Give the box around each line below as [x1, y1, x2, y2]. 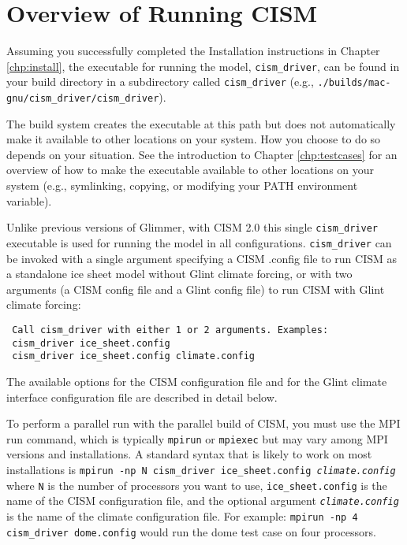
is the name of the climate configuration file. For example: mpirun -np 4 [6, 507, 358, 524]
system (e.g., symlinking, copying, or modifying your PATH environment [6, 177, 358, 194]
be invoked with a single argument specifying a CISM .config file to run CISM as [6, 250, 397, 266]
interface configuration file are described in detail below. [6, 388, 278, 405]
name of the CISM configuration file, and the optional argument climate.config [6, 492, 399, 509]
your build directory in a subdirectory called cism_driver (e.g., [6, 73, 314, 90]
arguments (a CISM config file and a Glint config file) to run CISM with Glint [6, 280, 385, 297]
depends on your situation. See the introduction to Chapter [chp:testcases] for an [6, 146, 398, 162]
